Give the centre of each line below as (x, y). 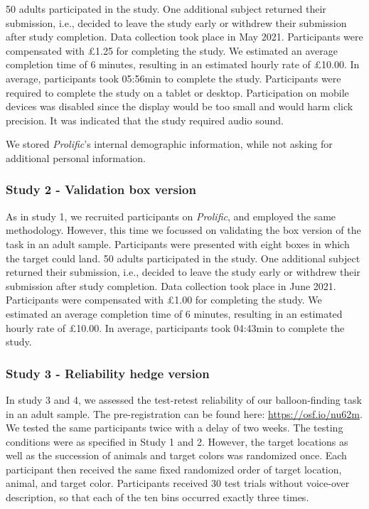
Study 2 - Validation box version (101, 189)
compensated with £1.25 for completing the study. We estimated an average (172, 50)
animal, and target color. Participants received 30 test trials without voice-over (178, 483)
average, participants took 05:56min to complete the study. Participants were (173, 78)
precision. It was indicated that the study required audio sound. (145, 120)
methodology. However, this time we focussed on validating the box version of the (183, 230)
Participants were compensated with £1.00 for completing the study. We (164, 300)
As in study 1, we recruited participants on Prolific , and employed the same (171, 216)
